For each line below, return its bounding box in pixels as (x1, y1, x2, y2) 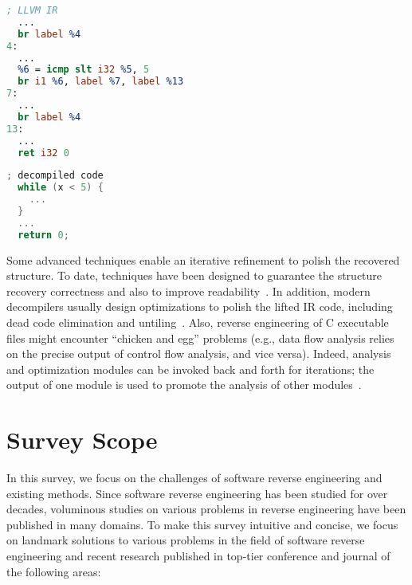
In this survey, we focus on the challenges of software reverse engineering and (6, 469, 383, 486)
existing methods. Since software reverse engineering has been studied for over (6, 485, 388, 501)
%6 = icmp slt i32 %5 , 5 (18, 64, 150, 76)
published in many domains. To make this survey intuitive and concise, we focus (6, 516, 398, 532)
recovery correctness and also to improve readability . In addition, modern (6, 282, 371, 299)
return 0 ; (18, 229, 69, 241)
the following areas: (6, 563, 101, 579)
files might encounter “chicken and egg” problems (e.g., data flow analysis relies (6, 329, 394, 346)
